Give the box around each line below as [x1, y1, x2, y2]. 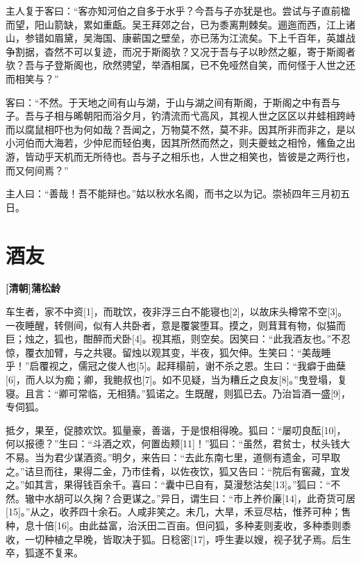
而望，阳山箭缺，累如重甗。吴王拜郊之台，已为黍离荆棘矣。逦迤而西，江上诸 [6, 17, 355, 31]
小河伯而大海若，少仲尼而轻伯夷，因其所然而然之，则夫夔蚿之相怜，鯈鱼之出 [6, 135, 355, 150]
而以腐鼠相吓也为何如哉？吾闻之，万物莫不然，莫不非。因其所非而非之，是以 [6, 122, 355, 136]
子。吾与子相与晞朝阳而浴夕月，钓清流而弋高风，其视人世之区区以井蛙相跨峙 [6, 108, 355, 123]
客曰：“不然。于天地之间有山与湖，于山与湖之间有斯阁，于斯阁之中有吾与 [6, 94, 341, 109]
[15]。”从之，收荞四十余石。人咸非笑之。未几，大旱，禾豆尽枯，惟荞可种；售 [6, 504, 351, 519]
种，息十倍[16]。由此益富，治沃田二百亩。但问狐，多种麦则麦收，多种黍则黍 [6, 517, 351, 532]
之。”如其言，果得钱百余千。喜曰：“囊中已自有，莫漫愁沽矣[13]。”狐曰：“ [6, 477, 331, 492]
